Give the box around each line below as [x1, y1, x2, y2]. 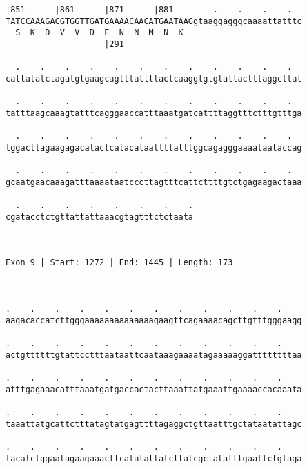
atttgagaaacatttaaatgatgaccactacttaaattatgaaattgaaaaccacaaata [6, 384, 302, 394]
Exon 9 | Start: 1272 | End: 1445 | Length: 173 [6, 258, 233, 268]
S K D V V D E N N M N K [15, 28, 184, 38]
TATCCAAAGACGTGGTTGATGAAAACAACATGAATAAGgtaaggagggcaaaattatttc [6, 16, 302, 26]
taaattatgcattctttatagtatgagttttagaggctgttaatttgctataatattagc [6, 419, 302, 429]
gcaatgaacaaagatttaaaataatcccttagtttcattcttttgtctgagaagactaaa [6, 177, 302, 187]
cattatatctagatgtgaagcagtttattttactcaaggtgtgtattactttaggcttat [6, 73, 302, 84]
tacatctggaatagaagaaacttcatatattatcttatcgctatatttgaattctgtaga [6, 453, 302, 463]
